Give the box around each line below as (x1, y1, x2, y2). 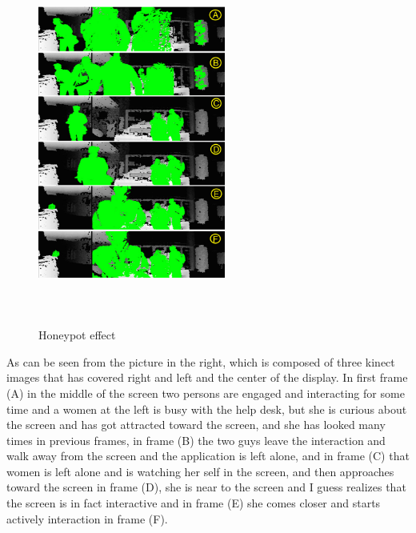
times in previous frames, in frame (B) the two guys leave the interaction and (6, 431, 386, 448)
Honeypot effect (38, 327, 116, 343)
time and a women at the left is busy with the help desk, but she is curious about (6, 400, 407, 417)
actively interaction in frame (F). (6, 510, 168, 527)
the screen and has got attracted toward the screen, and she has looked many (6, 416, 386, 433)
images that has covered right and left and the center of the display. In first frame (6, 369, 408, 386)
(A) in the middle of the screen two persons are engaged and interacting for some (6, 384, 405, 401)
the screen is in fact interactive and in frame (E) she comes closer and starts (6, 495, 381, 511)
